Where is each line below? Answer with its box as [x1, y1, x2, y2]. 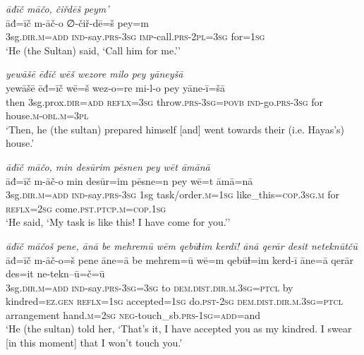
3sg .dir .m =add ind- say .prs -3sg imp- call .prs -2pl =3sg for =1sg [6, 29, 265, 44]
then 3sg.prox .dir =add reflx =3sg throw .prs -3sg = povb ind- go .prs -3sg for [6, 94, 324, 109]
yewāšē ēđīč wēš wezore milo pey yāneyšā [6, 66, 183, 81]
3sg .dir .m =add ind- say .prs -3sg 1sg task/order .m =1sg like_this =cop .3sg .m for [6, 187, 339, 202]
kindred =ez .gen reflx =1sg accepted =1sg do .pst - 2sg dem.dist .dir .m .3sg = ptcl [6, 294, 344, 308]
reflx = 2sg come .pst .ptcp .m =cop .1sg [6, 200, 166, 215]
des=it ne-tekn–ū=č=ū [6, 266, 105, 281]
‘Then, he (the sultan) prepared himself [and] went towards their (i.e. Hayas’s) [6, 121, 345, 136]
